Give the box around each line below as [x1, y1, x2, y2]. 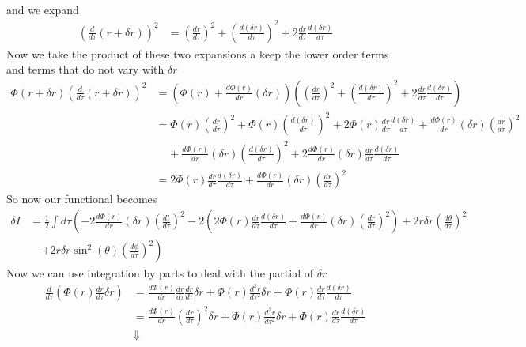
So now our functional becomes [6, 190, 157, 207]
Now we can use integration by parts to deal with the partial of [6, 265, 313, 281]
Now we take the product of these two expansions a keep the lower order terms [6, 45, 389, 62]
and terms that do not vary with [6, 61, 165, 77]
